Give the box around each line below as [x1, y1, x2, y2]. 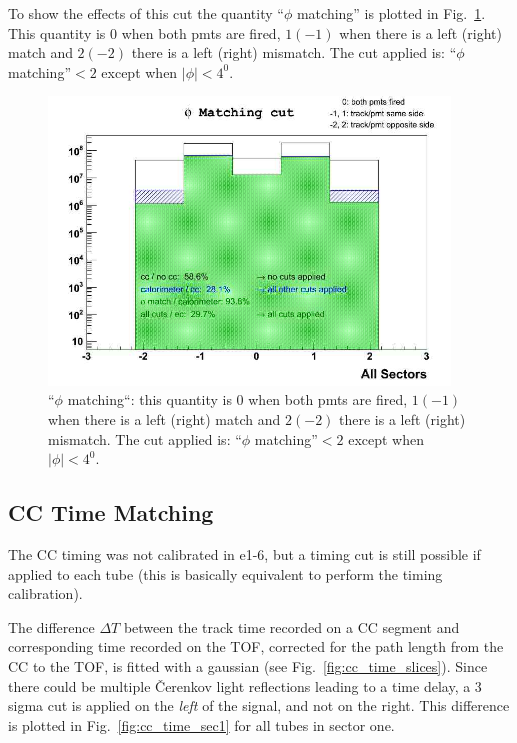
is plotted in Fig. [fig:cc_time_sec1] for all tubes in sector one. [8, 714, 395, 735]
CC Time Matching [8, 497, 214, 528]
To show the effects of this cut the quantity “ [8, 3, 284, 23]
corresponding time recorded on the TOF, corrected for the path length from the [8, 636, 504, 657]
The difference [8, 616, 95, 637]
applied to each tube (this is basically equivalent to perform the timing [8, 563, 443, 584]
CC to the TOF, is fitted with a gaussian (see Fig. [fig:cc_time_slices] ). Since [8, 655, 488, 676]
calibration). [8, 583, 83, 604]
